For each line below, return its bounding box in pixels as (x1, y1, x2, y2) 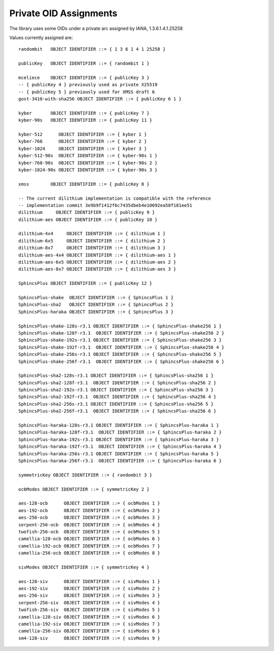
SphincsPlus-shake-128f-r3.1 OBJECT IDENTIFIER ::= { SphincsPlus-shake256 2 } (18, 330, 225, 336)
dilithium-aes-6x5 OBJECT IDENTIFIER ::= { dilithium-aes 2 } (18, 259, 177, 265)
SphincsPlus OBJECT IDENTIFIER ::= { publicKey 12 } (18, 280, 152, 286)
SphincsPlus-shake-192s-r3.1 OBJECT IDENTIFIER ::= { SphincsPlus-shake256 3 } (18, 337, 222, 343)
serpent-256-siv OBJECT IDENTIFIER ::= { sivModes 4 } (18, 600, 160, 605)
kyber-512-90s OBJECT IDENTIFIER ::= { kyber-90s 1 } (18, 153, 158, 159)
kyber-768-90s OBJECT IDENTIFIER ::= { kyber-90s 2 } (18, 160, 158, 166)
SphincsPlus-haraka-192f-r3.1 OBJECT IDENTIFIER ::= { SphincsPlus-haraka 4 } (18, 444, 222, 450)
